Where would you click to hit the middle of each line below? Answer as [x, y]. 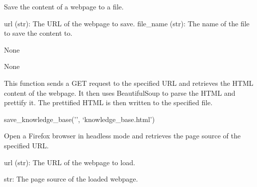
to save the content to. [38, 33]
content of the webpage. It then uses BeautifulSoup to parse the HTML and [120, 93]
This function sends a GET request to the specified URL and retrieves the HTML [129, 83]
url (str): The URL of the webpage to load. [70, 162]
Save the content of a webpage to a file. [64, 6]
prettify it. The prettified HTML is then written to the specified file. [108, 102]
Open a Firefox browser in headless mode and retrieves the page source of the [122, 136]
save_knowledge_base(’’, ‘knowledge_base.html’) [80, 119]
